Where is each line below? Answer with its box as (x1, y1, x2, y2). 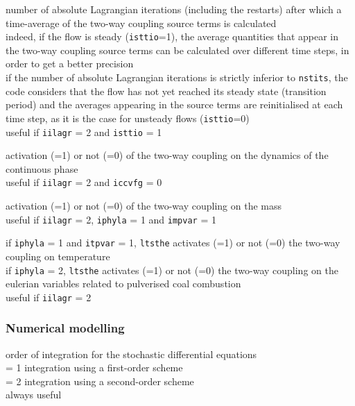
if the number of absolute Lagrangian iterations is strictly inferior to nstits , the (6, 70, 348, 85)
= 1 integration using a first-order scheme (6, 360, 183, 375)
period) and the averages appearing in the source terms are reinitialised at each (6, 97, 343, 112)
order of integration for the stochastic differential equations (6, 346, 257, 361)
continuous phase (6, 161, 78, 176)
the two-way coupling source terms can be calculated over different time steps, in (6, 42, 349, 57)
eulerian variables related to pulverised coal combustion (6, 276, 241, 291)
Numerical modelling (6, 319, 125, 337)
